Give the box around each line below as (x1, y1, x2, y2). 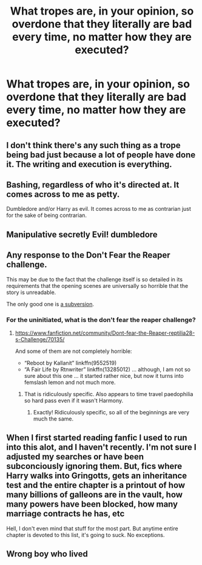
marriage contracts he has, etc (6, 508, 125, 519)
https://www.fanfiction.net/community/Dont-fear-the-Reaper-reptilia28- (15, 329, 195, 337)
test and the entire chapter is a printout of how (6, 480, 186, 490)
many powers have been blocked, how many (6, 499, 178, 510)
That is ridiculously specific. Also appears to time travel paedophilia (24, 390, 194, 397)
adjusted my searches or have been (6, 451, 144, 462)
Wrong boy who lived (6, 549, 88, 560)
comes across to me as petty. (6, 189, 120, 199)
